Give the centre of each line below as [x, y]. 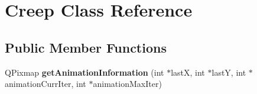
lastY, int [229, 72]
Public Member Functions [86, 47]
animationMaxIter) [127, 84]
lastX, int [188, 72]
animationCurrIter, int [45, 84]
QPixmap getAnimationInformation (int [84, 72]
